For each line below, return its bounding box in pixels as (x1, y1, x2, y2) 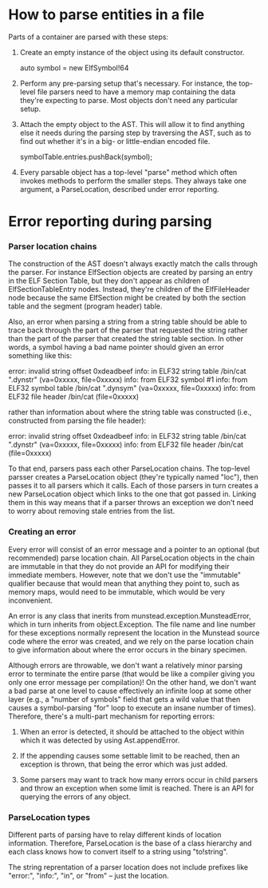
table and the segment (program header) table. (8, 301, 163, 311)
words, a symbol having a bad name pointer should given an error (8, 342, 225, 352)
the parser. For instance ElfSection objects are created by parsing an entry (8, 268, 254, 277)
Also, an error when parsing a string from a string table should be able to (8, 317, 247, 327)
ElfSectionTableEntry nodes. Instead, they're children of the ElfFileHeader (8, 285, 250, 294)
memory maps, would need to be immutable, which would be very (8, 587, 226, 596)
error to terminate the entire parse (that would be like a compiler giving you (8, 669, 255, 679)
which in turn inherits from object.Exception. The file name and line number (8, 619, 256, 629)
